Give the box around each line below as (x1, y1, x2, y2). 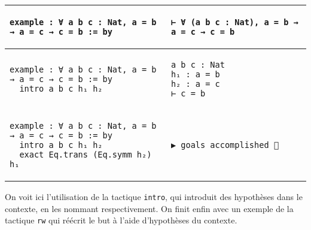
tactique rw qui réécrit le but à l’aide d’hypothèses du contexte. (5, 214, 237, 226)
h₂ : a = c (170, 79, 220, 89)
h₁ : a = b (170, 69, 220, 79)
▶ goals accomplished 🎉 (170, 140, 279, 150)
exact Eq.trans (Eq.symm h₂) (19, 150, 152, 159)
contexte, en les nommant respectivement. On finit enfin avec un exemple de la (5, 202, 294, 214)
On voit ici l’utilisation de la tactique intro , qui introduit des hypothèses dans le (5, 190, 303, 202)
